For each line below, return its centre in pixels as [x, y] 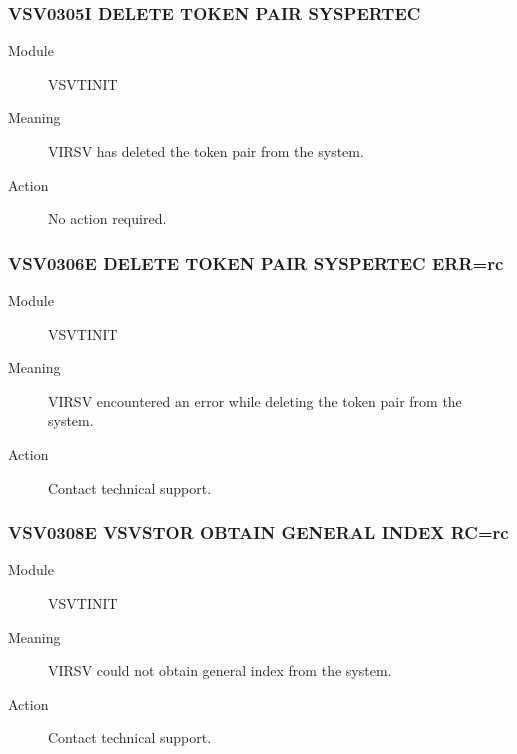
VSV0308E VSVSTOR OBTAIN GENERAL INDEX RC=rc [258, 532]
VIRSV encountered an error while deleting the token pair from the [255, 400]
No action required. [107, 218]
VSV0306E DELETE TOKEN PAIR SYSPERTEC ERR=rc [256, 262]
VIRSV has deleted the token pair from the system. [206, 151]
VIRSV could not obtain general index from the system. [220, 670]
